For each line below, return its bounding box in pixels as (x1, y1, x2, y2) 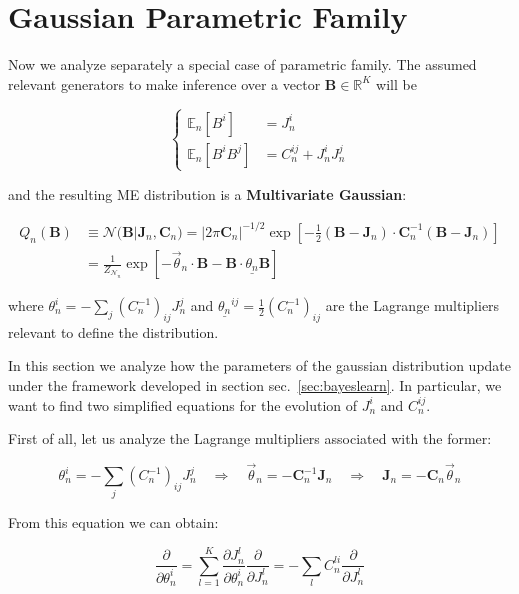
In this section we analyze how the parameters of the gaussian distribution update (8, 355, 512, 376)
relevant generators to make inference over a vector (8, 73, 321, 94)
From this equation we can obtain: (8, 512, 219, 533)
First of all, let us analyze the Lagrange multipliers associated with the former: (8, 428, 492, 449)
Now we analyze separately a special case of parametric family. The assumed (8, 54, 477, 75)
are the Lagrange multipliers (325, 295, 500, 316)
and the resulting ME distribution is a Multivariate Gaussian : (8, 183, 407, 204)
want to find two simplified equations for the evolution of (8, 394, 358, 415)
